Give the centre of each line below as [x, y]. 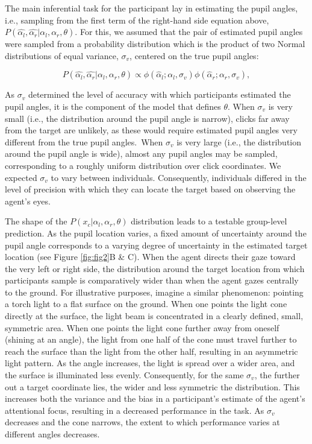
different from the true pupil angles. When [84, 141]
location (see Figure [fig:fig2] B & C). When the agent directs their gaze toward [150, 257]
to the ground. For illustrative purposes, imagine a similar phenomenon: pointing [154, 292]
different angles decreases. [52, 434]
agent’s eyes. [28, 201]
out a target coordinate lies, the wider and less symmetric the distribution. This [152, 386]
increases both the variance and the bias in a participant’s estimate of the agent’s [155, 398]
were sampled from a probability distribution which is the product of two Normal [155, 44]
